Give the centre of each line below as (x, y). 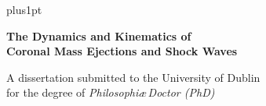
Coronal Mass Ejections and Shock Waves (122, 51)
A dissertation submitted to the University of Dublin (133, 77)
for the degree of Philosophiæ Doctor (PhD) (111, 92)
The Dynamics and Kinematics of (99, 35)
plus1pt (24, 9)
